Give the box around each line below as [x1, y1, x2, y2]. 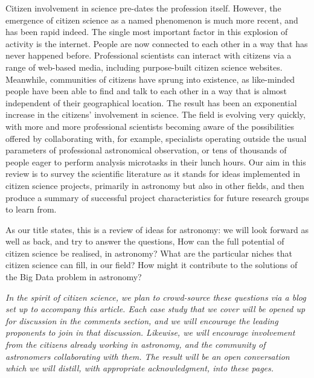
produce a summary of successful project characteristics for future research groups [5, 191, 309, 203]
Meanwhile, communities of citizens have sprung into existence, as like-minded [5, 72, 295, 85]
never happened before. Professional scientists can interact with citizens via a [5, 49, 292, 62]
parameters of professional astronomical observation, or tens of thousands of [5, 144, 287, 156]
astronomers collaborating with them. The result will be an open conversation [5, 350, 290, 362]
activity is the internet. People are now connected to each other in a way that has [5, 37, 308, 50]
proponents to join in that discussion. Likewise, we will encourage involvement [5, 326, 295, 339]
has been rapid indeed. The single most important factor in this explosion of [5, 25, 288, 38]
